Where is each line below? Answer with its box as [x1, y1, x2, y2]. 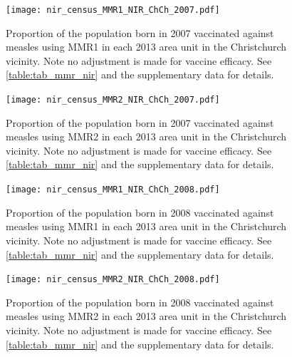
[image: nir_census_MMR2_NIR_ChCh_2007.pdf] [6, 95, 220, 105]
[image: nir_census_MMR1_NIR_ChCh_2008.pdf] [6, 185, 220, 195]
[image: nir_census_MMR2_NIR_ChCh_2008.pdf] [6, 274, 220, 285]
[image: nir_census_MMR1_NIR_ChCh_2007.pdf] [6, 5, 220, 15]
